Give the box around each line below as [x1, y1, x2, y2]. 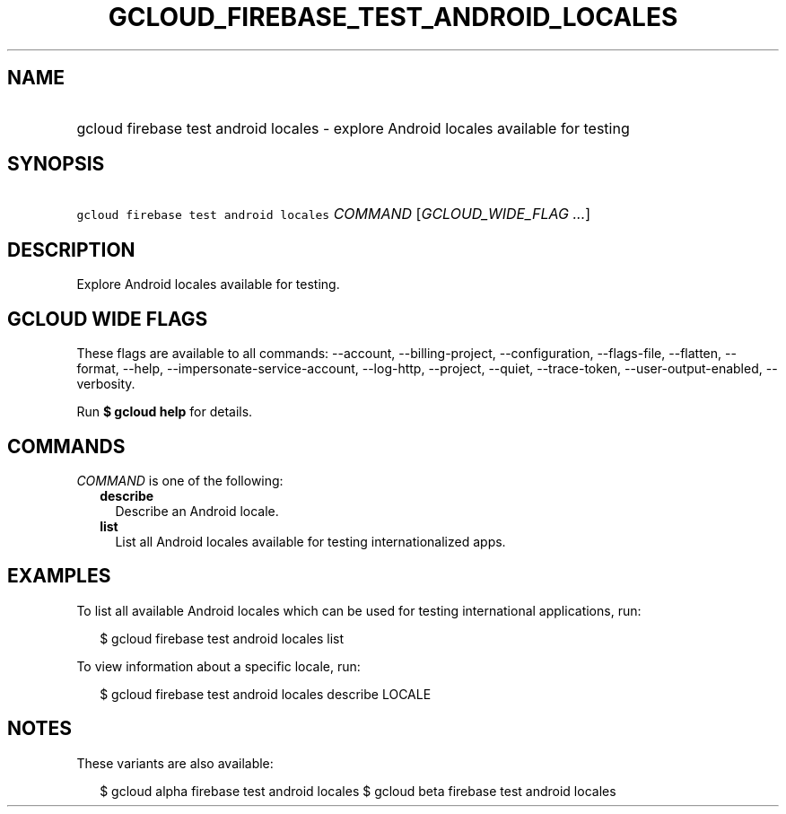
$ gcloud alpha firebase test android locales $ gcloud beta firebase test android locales [100, 783, 616, 799]
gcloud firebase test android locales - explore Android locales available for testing [76, 118, 630, 137]
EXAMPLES [7, 565, 111, 588]
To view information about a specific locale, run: [76, 658, 361, 674]
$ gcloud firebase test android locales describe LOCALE [100, 686, 432, 702]
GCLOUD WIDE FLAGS [7, 307, 208, 330]
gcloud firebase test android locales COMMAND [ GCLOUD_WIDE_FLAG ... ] [76, 205, 591, 223]
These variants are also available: [76, 755, 274, 771]
